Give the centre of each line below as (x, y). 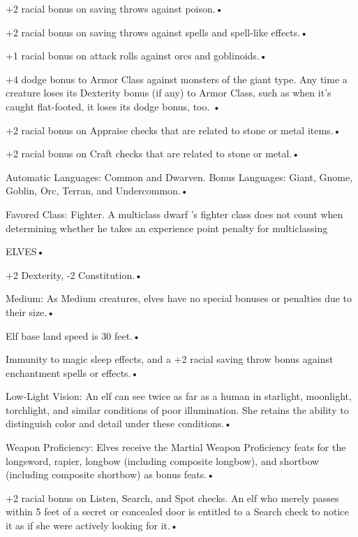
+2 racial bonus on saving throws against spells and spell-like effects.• (157, 32)
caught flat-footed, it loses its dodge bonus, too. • (113, 106)
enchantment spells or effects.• (72, 372)
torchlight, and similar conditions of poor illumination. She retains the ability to (177, 409)
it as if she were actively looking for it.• (92, 525)
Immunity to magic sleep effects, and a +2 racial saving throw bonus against (170, 359)
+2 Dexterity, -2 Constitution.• (74, 274)
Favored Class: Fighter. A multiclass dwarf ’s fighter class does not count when (174, 214)
